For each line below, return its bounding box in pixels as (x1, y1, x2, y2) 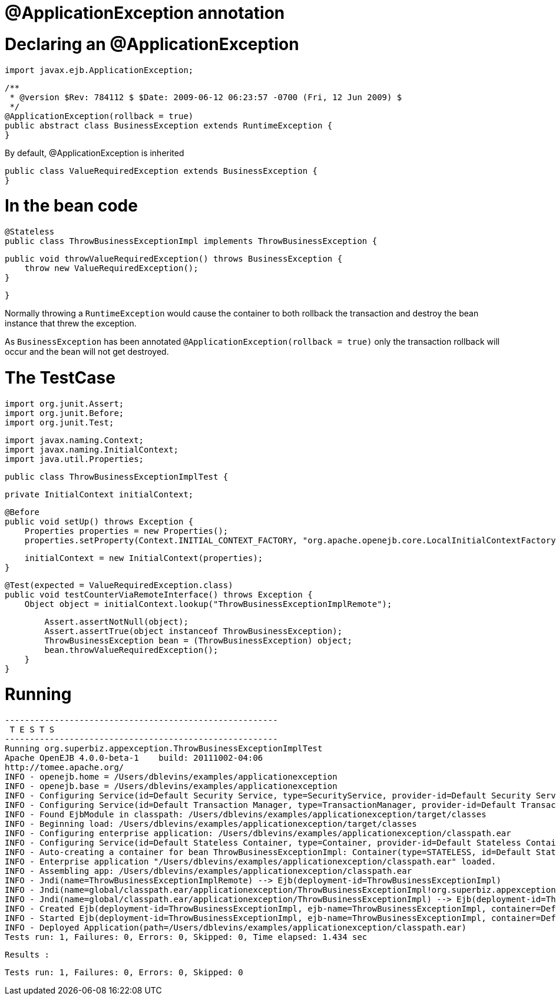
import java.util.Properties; (5, 454, 144, 464)
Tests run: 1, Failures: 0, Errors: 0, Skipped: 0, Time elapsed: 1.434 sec (5, 932, 368, 942)
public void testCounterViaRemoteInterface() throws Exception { (5, 589, 313, 599)
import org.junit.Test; (5, 417, 114, 427)
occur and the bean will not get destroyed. (5, 346, 169, 357)
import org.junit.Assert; (5, 398, 124, 408)
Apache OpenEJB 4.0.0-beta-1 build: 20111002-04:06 (5, 753, 263, 763)
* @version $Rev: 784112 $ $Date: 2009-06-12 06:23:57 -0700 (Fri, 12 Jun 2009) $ (9, 92, 402, 102)
